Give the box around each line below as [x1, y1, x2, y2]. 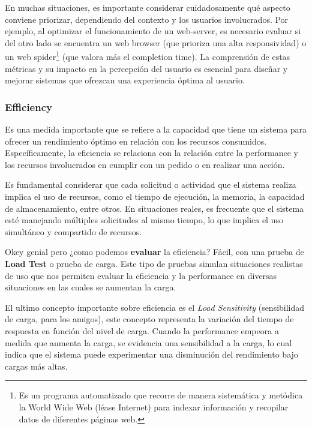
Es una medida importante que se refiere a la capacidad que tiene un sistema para [5, 123, 307, 136]
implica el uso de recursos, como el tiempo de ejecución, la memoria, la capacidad [5, 190, 305, 202]
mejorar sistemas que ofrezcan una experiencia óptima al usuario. [5, 74, 245, 86]
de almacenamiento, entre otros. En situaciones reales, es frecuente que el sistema [5, 202, 304, 214]
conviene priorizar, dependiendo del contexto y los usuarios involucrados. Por [5, 13, 289, 25]
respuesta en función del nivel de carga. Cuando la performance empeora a [5, 324, 279, 337]
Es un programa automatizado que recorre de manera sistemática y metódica [19, 389, 303, 401]
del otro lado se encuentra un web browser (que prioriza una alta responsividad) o [5, 36, 307, 49]
